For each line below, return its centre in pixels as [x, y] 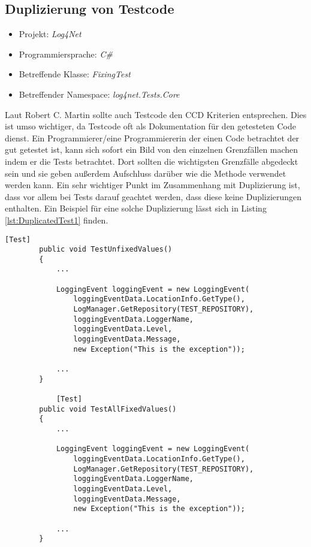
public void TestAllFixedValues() [108, 409]
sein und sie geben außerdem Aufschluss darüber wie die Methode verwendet [146, 173]
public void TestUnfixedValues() [106, 250]
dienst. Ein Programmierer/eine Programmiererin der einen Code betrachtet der [152, 137]
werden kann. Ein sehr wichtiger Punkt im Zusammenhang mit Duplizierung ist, [153, 185]
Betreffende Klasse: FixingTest [75, 74]
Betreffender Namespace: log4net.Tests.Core [99, 94]
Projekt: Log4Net [50, 34]
